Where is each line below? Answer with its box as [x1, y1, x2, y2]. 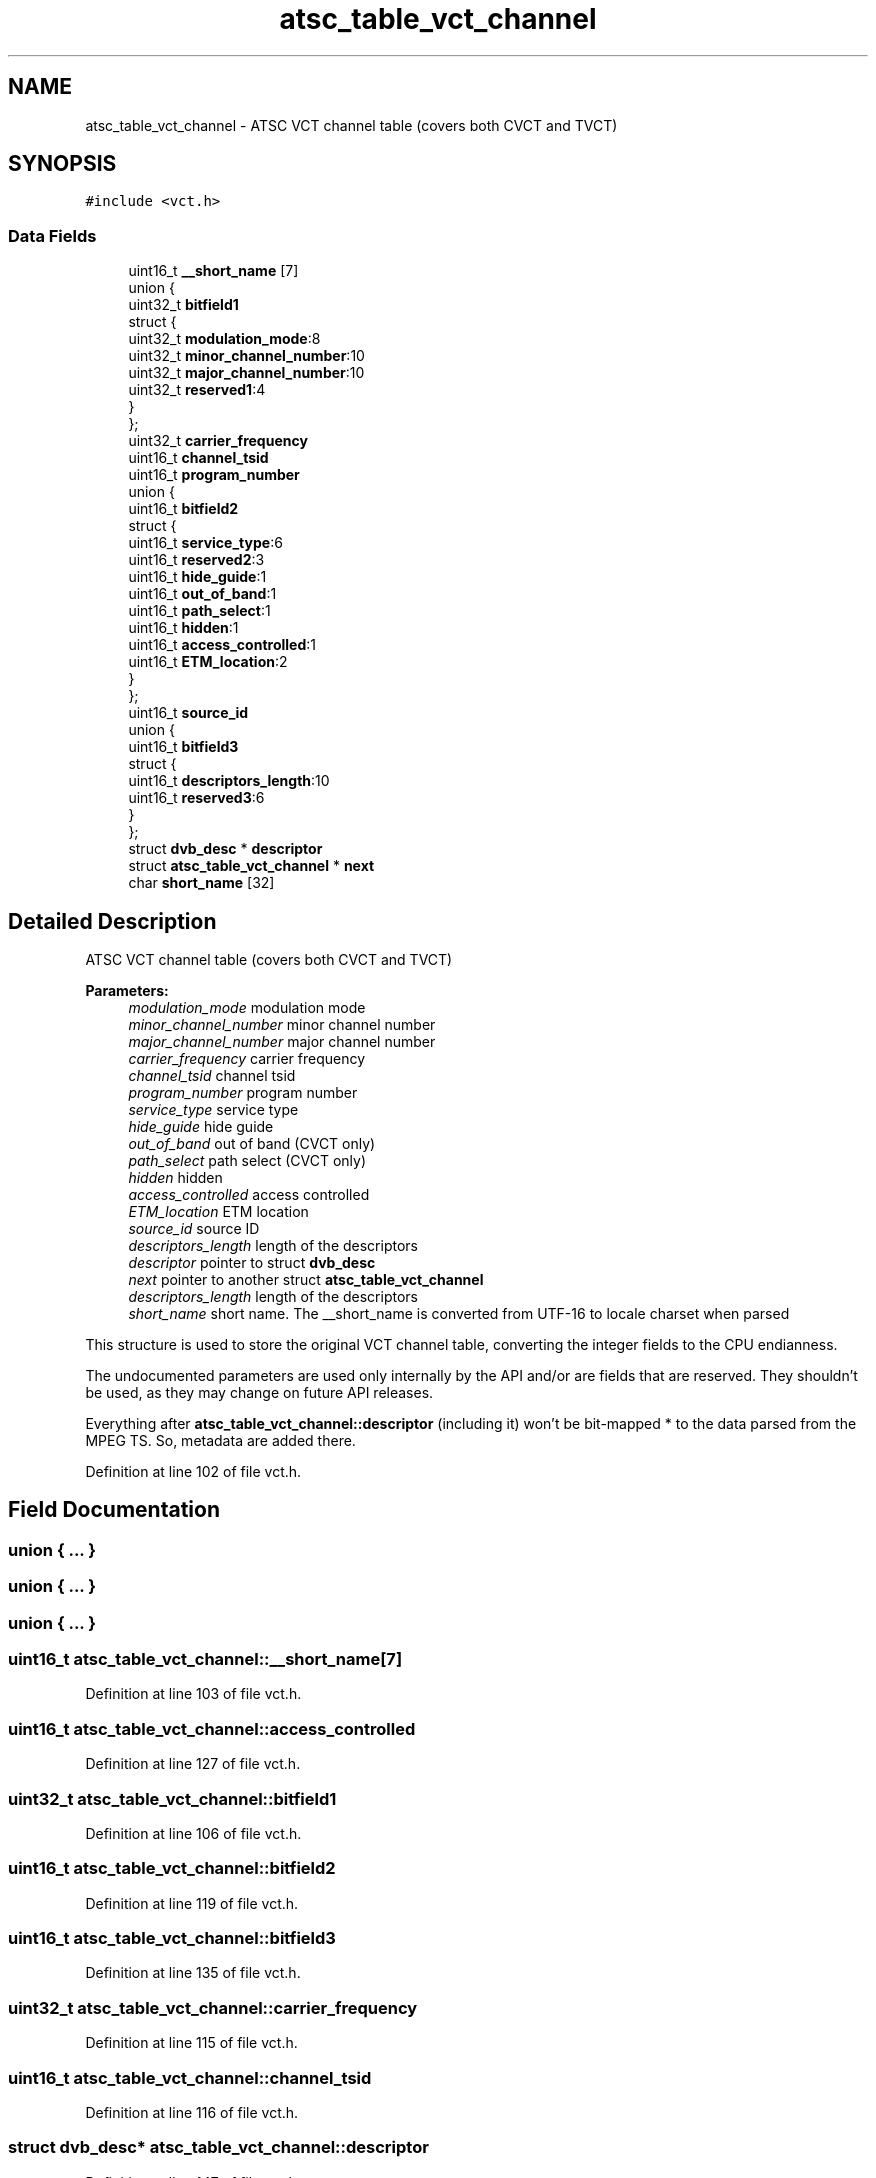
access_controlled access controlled [128, 1186, 370, 1204]
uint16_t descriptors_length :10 [128, 772, 330, 790]
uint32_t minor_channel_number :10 [128, 347, 365, 365]
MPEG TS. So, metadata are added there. [85, 1432, 356, 1450]
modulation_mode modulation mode [128, 999, 366, 1017]
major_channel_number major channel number [128, 1033, 436, 1051]
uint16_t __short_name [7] [128, 262, 299, 280]
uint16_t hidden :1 [128, 619, 239, 637]
